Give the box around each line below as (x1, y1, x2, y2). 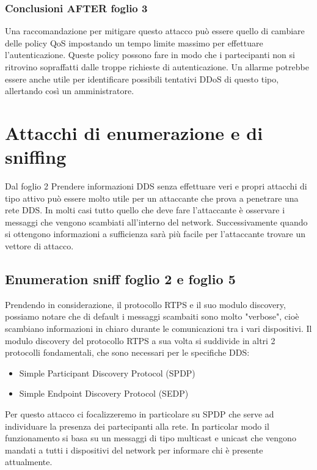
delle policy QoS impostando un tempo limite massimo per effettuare (5, 36, 263, 49)
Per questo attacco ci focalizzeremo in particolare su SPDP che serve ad (5, 408, 274, 420)
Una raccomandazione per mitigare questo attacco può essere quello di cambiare (5, 24, 305, 37)
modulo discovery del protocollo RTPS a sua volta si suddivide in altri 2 (5, 334, 275, 347)
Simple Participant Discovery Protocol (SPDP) (19, 366, 195, 379)
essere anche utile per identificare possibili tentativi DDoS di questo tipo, (5, 72, 279, 85)
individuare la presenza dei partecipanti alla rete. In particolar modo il (5, 419, 269, 432)
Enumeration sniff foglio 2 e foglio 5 (5, 270, 236, 288)
